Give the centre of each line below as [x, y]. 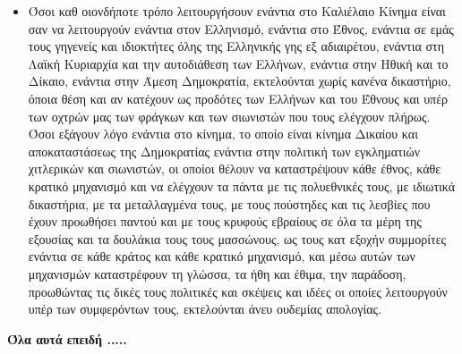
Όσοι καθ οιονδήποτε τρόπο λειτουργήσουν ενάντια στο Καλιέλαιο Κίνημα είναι [237, 11]
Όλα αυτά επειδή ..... [67, 338]
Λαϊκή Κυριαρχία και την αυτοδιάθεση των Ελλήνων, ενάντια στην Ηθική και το [238, 63]
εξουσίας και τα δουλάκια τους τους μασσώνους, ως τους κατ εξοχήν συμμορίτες [237, 238]
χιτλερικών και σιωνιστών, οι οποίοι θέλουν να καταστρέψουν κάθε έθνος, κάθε [235, 169]
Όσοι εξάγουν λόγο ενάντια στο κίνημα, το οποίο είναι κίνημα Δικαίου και [223, 134]
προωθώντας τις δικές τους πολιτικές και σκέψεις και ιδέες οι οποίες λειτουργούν [238, 291]
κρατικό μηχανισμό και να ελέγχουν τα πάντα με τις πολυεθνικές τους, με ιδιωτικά [242, 185]
